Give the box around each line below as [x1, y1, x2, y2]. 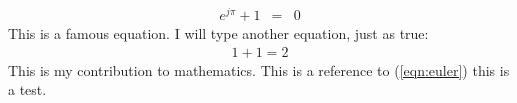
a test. [8, 79, 47, 100]
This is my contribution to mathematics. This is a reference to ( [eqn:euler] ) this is [8, 59, 510, 80]
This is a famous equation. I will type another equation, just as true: [8, 23, 429, 44]
